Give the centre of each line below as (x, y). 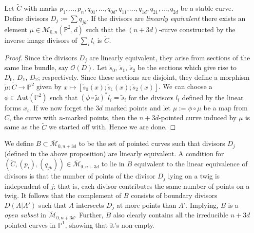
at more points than (147, 205)
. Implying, (202, 205)
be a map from (225, 108)
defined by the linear (213, 97)
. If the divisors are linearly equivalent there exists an (166, 18)
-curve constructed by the (197, 29)
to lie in (113, 164)
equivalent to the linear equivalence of (191, 164)
